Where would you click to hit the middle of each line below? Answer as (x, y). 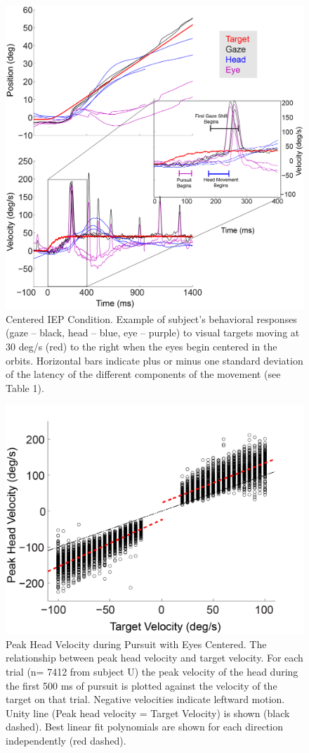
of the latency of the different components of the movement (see (143, 374)
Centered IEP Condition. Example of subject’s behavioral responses (151, 318)
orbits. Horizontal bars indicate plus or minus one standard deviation (154, 360)
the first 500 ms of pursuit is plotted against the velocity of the (142, 685)
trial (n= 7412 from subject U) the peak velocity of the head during (152, 671)
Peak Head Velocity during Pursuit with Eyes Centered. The (136, 644)
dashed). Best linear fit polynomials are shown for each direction (144, 727)
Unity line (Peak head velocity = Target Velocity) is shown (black (148, 713)
